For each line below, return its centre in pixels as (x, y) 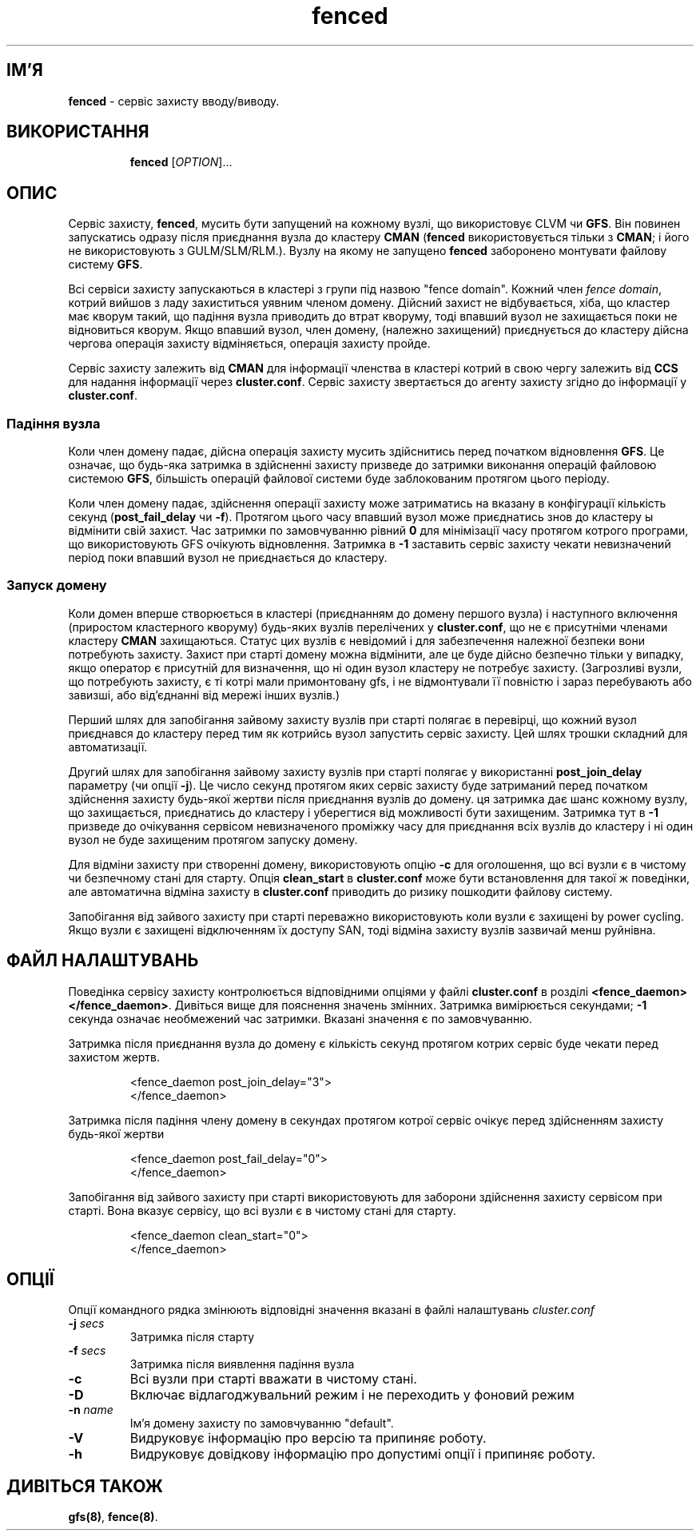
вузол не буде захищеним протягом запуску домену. (213, 839)
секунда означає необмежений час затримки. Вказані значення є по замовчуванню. (300, 1018)
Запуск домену (57, 585)
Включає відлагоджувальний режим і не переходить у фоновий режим (352, 1395)
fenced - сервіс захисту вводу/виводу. (174, 101)
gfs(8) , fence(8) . (113, 1517)
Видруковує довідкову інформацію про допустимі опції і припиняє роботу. (363, 1454)
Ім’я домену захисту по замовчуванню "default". (262, 1424)
